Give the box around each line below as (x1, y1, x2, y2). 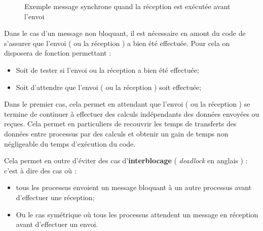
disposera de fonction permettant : (4, 48, 111, 58)
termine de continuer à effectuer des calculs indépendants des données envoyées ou (4, 108, 259, 119)
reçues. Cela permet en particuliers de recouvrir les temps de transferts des (4, 118, 237, 129)
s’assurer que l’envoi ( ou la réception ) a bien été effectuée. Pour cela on (4, 37, 230, 48)
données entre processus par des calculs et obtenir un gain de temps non (4, 128, 229, 138)
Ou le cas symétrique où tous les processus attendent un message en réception (16, 209, 258, 219)
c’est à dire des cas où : (4, 165, 77, 175)
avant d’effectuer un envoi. (16, 219, 98, 229)
